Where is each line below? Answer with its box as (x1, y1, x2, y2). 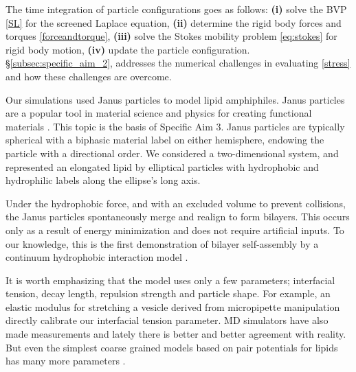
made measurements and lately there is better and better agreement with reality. (5, 327, 346, 341)
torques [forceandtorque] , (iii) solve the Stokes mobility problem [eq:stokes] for (5, 29, 337, 43)
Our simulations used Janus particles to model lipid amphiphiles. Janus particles (5, 92, 345, 106)
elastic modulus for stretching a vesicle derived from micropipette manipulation (5, 299, 340, 314)
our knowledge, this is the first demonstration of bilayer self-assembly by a (5, 236, 319, 251)
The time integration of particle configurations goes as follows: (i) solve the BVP (5, 2, 347, 16)
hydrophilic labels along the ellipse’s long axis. (5, 173, 201, 187)
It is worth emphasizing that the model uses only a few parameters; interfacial (5, 272, 335, 287)
